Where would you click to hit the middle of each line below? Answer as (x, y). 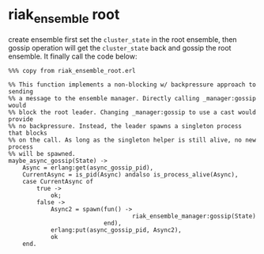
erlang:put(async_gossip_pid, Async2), (116, 230)
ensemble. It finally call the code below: (73, 56)
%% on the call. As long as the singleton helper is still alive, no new (132, 140)
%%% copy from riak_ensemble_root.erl (72, 70)
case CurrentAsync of (58, 181)
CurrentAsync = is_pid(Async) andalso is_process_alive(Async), (130, 174)
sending (21, 91)
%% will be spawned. (42, 154)
